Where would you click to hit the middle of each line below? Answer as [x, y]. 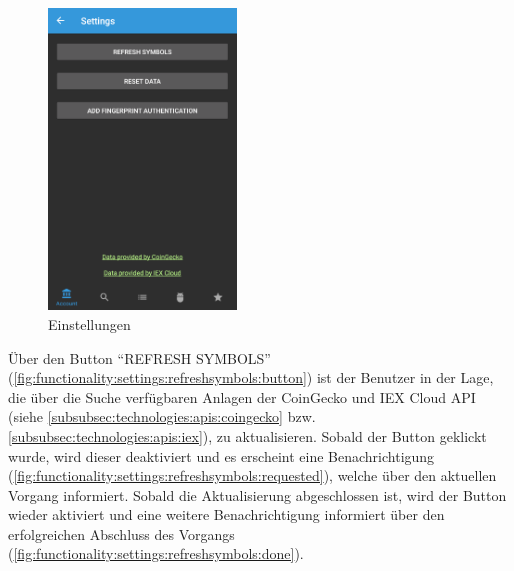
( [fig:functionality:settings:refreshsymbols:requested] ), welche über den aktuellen [252, 475]
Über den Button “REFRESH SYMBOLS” [139, 357]
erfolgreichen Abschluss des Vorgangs [121, 533]
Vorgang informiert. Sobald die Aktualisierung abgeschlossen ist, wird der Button [257, 494]
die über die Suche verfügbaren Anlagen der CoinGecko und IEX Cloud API [242, 396]
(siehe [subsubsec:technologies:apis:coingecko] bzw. [162, 416]
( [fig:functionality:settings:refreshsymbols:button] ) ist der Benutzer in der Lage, [251, 377]
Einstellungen [89, 323]
